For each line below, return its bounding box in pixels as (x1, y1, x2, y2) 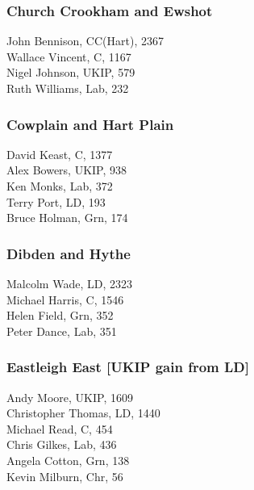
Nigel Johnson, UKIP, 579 (6, 64, 135, 81)
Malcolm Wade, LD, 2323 (6, 275, 132, 291)
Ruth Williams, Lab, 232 (6, 80, 129, 96)
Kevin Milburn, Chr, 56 (6, 467, 123, 484)
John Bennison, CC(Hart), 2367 (6, 32, 164, 49)
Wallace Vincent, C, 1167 (6, 48, 131, 65)
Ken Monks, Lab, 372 (6, 178, 113, 194)
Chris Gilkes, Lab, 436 (6, 436, 117, 453)
